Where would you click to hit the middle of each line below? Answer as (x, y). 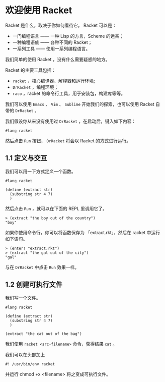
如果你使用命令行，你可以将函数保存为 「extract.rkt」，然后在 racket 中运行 (82, 232)
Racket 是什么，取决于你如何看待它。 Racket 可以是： (61, 25)
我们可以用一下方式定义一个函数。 (40, 171)
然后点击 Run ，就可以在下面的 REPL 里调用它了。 (56, 208)
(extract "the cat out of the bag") (44, 334)
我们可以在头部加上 (25, 354)
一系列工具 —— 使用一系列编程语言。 (51, 48)
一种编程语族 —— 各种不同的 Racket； (52, 42)
